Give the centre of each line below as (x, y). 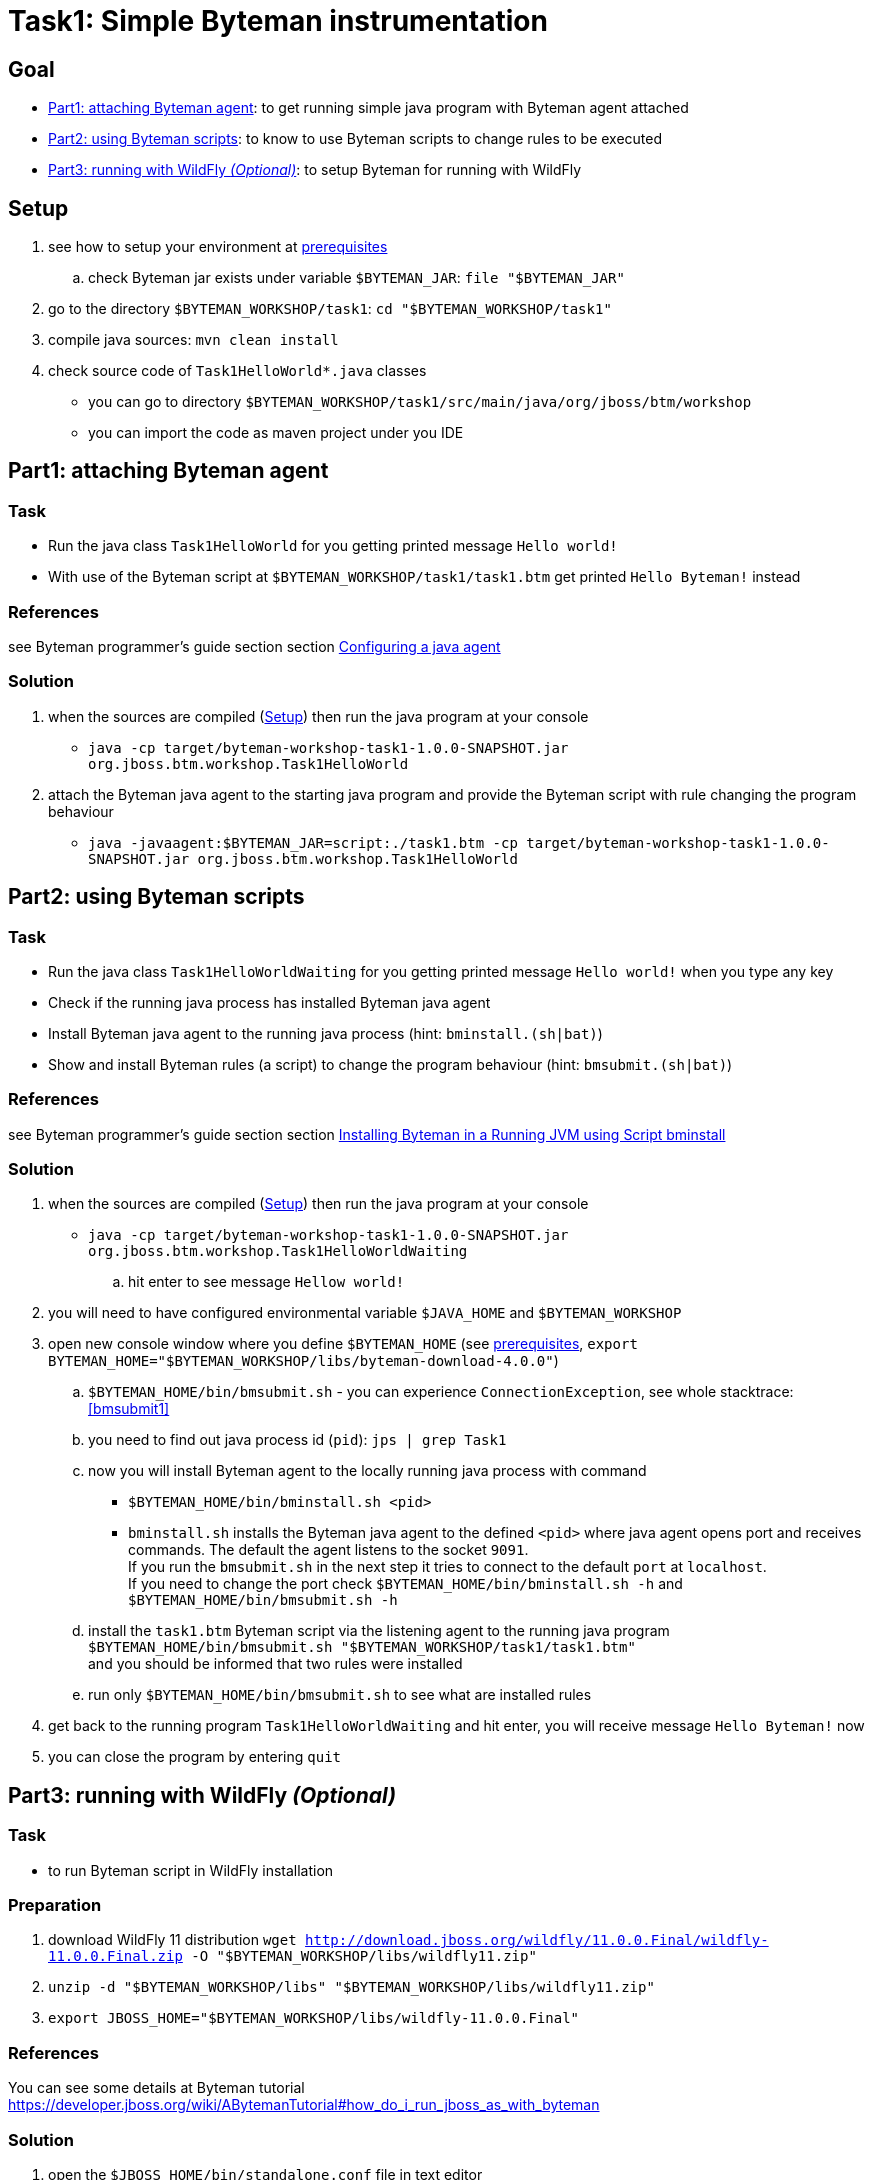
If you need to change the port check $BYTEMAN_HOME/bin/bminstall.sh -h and (405, 1584)
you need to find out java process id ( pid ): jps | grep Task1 (297, 1440)
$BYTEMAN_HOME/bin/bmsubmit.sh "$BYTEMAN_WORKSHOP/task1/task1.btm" (362, 1647)
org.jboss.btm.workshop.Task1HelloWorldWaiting (278, 1251)
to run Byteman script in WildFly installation (191, 1870)
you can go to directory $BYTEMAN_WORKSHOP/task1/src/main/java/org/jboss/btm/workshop (420, 402)
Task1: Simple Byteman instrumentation (278, 21)
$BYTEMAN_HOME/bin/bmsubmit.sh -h (263, 1600)
